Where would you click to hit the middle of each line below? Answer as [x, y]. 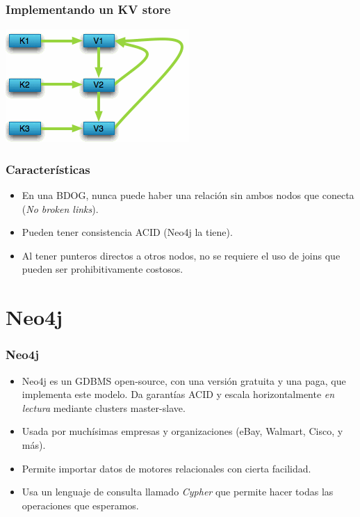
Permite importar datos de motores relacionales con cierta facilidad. [166, 468]
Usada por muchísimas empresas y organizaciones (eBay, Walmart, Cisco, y [182, 431]
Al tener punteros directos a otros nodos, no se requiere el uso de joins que [181, 255]
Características [48, 169]
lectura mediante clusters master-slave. [104, 407]
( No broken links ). [60, 208]
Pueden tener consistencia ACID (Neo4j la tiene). [127, 232]
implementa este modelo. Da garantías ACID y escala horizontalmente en [178, 394]
